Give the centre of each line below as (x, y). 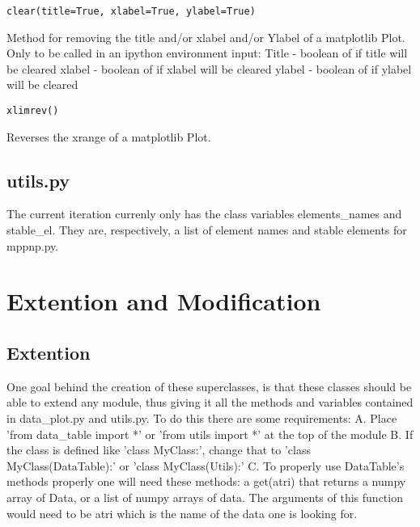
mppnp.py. (33, 245)
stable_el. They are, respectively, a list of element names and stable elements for (207, 230)
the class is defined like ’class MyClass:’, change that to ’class (159, 450)
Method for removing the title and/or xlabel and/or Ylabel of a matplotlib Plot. (206, 37)
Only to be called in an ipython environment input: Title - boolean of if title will (207, 53)
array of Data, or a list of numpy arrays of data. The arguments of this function (205, 497)
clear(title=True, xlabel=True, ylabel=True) (131, 11)
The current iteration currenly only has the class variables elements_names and (204, 214)
